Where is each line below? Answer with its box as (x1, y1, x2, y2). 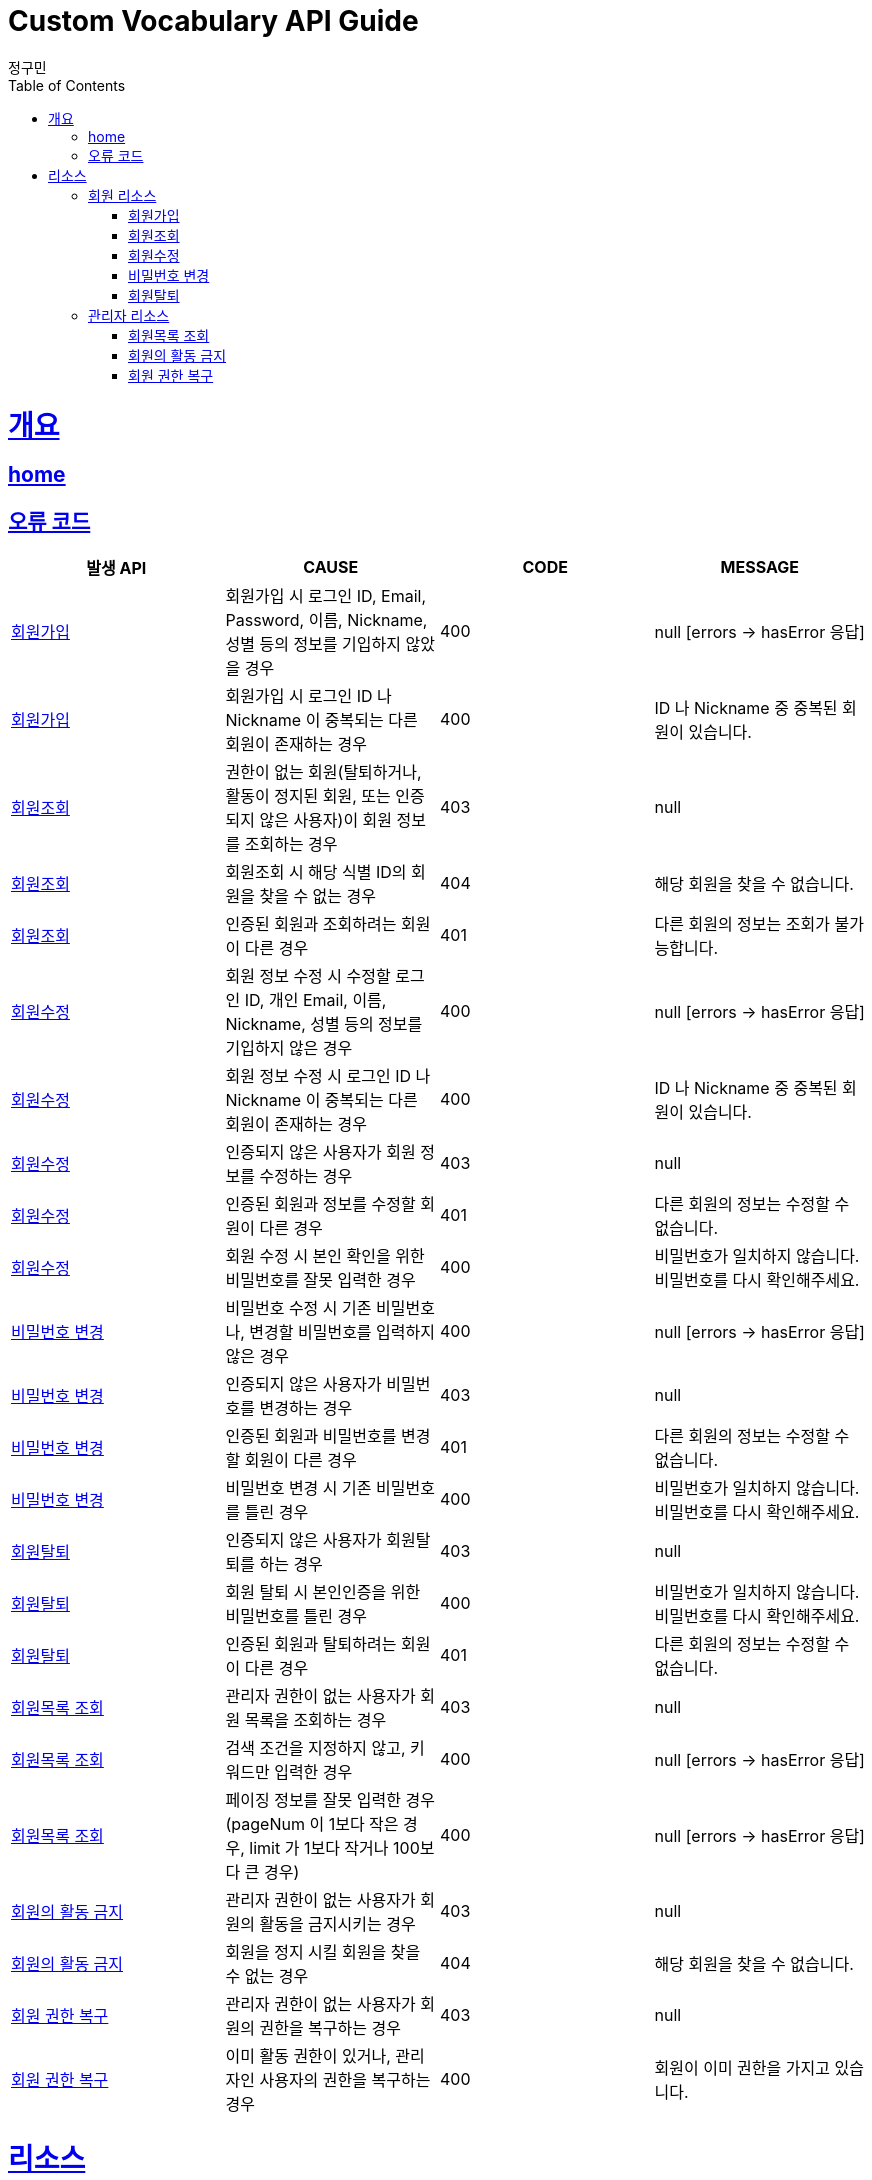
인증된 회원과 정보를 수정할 (225, 1194, 416, 1215)
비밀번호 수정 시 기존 (225, 1298, 372, 1319)
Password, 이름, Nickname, (225, 610, 428, 631)
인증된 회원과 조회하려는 (225, 914, 397, 935)
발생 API (86, 558, 147, 579)
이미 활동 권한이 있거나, (225, 2046, 391, 2067)
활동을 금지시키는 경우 (259, 1914, 416, 1935)
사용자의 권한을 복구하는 (259, 2070, 431, 2091)
